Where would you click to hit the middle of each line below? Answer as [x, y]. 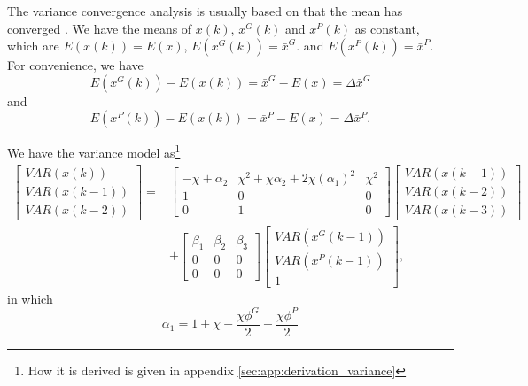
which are [33, 46]
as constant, [387, 28]
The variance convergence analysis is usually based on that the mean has [205, 11]
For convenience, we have [75, 65]
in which [30, 298]
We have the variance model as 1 [94, 151]
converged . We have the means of [100, 28]
